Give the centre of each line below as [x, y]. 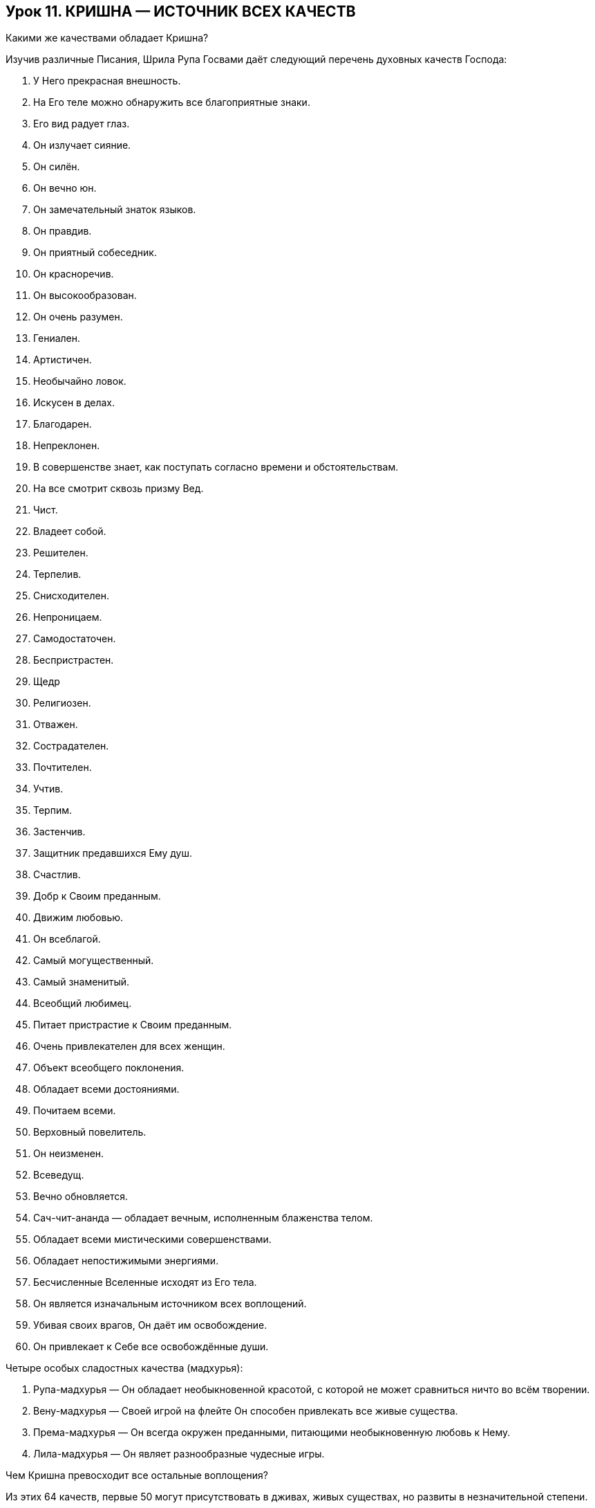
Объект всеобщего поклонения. [109, 1068]
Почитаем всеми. [75, 1111]
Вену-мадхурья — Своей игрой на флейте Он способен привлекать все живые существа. [246, 1411]
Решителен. [61, 553]
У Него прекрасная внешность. [107, 81]
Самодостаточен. [75, 639]
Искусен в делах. [74, 403]
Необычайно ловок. [80, 381]
